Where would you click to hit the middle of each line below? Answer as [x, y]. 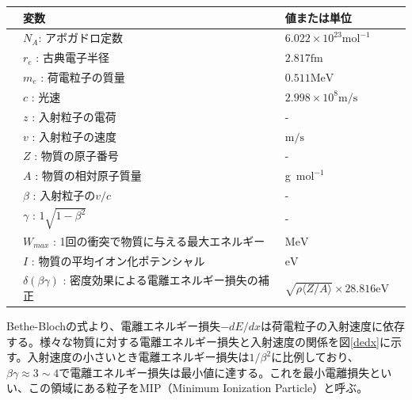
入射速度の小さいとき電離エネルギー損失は [138, 357]
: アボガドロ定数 [80, 38]
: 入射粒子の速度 [74, 136]
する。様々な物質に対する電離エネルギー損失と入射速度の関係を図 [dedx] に [198, 341]
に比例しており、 [315, 357]
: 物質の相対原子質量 [88, 175]
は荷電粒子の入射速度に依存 [333, 326]
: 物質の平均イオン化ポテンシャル [118, 260]
